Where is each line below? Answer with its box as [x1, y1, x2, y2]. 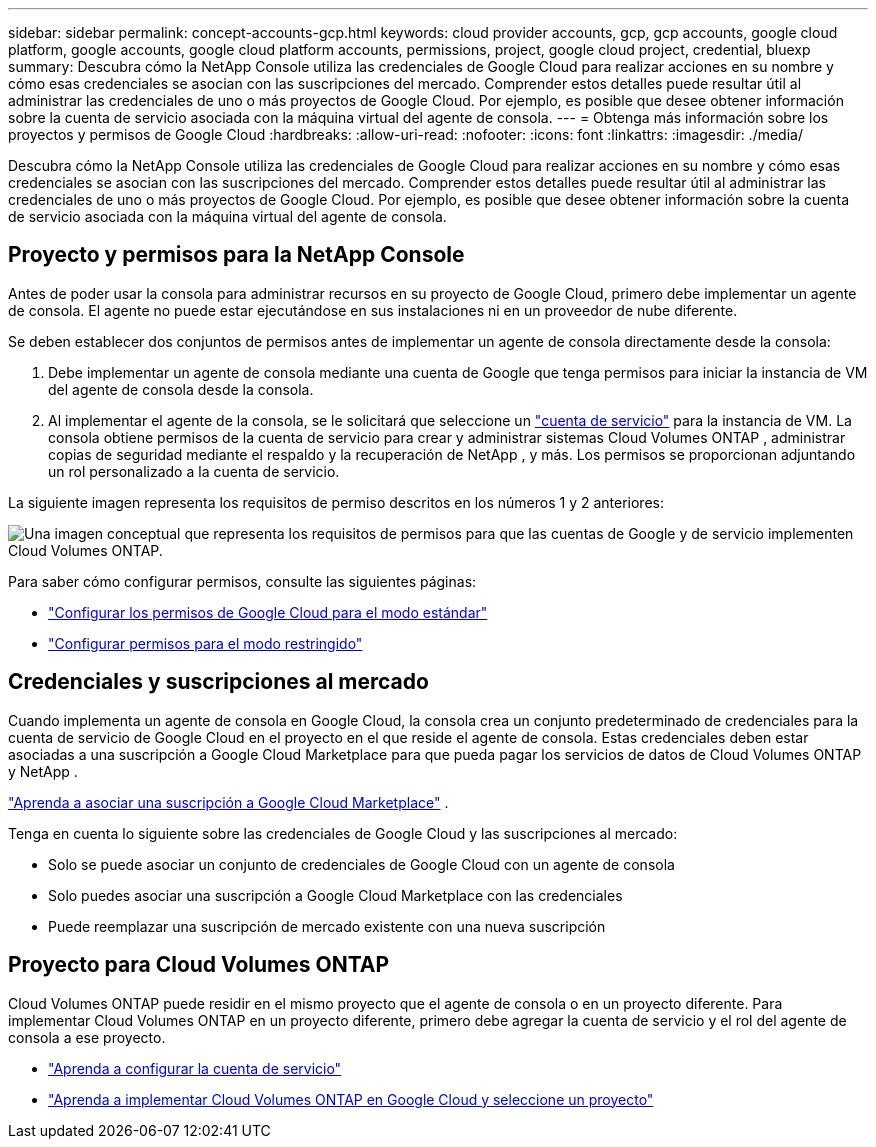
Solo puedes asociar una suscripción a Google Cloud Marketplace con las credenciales [48, 886, 623, 904]
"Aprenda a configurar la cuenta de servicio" [48, 1059, 342, 1077]
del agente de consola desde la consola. [48, 380, 314, 398]
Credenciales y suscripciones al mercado [8, 669, 429, 695]
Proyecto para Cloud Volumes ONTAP [8, 952, 390, 978]
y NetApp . [8, 762, 78, 780]
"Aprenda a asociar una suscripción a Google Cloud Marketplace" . [8, 793, 449, 811]
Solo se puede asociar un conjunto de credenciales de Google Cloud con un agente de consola [48, 855, 675, 873]
